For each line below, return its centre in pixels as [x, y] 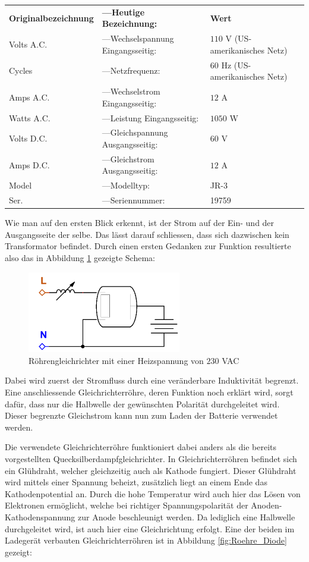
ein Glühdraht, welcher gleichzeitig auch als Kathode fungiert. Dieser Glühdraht [151, 470]
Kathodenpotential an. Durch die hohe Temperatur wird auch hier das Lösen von [153, 493]
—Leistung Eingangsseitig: [150, 117]
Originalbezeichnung [51, 18]
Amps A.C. [29, 97]
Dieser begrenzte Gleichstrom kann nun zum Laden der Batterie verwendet [141, 415]
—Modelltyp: [126, 185]
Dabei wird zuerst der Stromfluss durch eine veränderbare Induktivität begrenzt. [152, 380]
